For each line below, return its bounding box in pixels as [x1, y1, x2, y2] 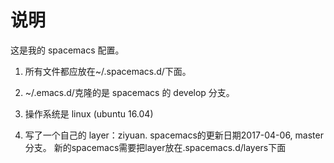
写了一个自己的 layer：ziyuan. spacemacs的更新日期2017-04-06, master [24, 129, 324, 141]
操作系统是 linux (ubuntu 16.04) [24, 107, 154, 120]
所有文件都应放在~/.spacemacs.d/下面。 [24, 65, 192, 77]
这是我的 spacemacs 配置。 [10, 44, 125, 56]
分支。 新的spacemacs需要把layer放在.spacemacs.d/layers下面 [24, 141, 287, 153]
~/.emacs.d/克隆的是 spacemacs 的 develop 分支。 [24, 86, 235, 98]
